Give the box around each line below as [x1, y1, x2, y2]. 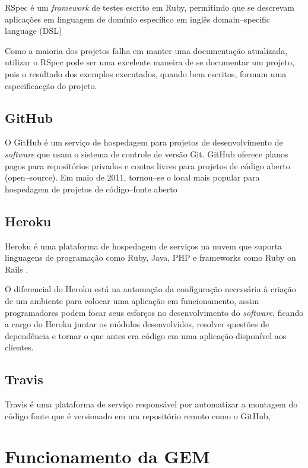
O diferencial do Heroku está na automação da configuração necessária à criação [5, 283, 296, 295]
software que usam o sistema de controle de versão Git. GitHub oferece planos [5, 147, 288, 160]
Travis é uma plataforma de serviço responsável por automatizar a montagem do [5, 398, 298, 410]
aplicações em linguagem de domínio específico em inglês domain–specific [5, 12, 271, 25]
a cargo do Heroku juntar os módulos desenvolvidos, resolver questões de [5, 318, 269, 330]
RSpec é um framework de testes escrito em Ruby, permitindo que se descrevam [5, 1, 295, 13]
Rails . [5, 263, 28, 275]
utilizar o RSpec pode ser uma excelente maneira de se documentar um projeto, [5, 56, 294, 68]
